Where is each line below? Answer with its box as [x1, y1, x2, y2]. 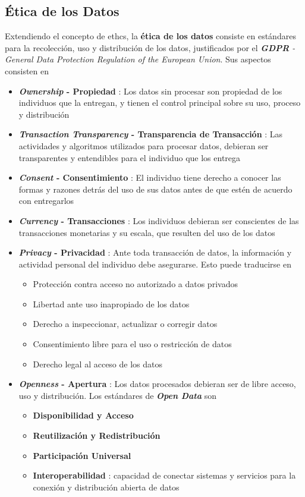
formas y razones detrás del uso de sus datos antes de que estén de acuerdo [18, 183, 293, 195]
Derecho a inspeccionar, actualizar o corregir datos [33, 317, 218, 330]
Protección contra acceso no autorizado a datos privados [33, 278, 238, 290]
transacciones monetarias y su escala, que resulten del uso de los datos [18, 226, 275, 238]
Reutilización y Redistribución [33, 429, 161, 442]
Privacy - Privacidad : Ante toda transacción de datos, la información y [18, 246, 292, 259]
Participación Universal [33, 449, 131, 461]
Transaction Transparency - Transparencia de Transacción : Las [18, 128, 283, 140]
